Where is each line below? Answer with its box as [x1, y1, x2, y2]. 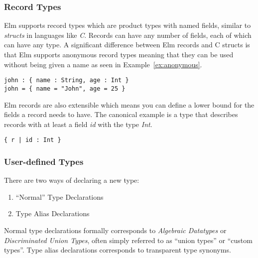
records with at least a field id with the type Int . [4, 119, 152, 129]
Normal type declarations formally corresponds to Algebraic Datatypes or [4, 225, 227, 235]
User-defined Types [4, 155, 84, 167]
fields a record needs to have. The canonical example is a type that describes [4, 109, 238, 120]
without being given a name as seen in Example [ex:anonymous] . [4, 59, 202, 69]
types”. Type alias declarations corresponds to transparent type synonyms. [4, 245, 231, 255]
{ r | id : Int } [4, 136, 61, 144]
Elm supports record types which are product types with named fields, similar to [4, 20, 251, 30]
